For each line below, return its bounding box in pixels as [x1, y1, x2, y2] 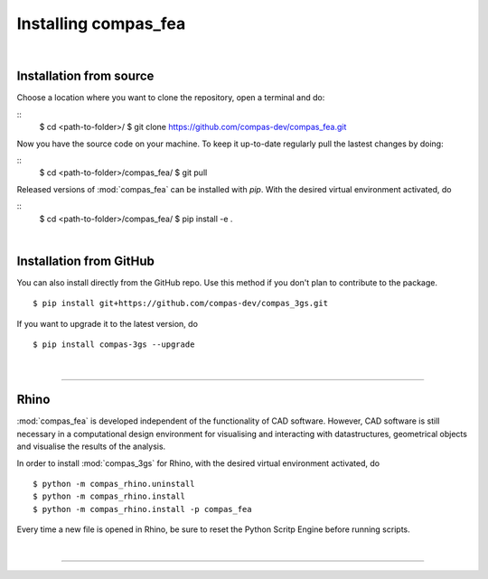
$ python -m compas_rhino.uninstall [33, 479, 195, 489]
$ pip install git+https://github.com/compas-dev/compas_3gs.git [33, 298, 329, 309]
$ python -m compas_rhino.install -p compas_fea [33, 504, 252, 514]
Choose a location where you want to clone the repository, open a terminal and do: [16, 92, 325, 103]
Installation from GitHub [16, 253, 155, 268]
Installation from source [16, 69, 155, 84]
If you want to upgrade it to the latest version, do [16, 318, 199, 329]
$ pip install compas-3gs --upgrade [33, 340, 195, 350]
